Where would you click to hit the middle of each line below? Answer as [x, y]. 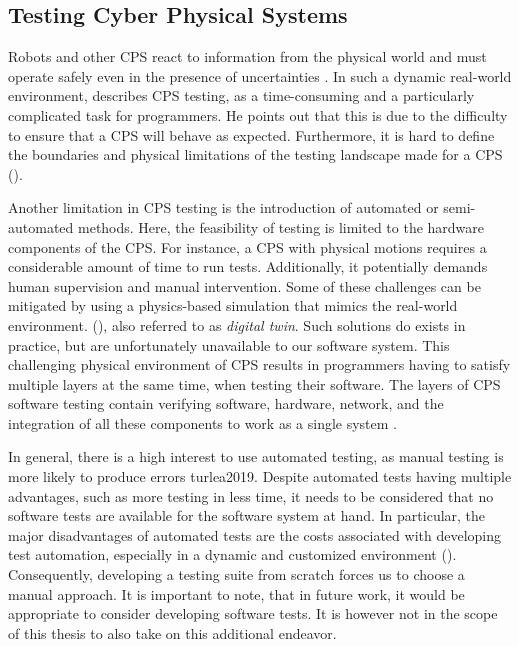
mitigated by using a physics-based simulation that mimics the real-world [233, 305]
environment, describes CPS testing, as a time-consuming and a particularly [241, 95]
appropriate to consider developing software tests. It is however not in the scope [253, 613]
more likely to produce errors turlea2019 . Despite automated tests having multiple [260, 476]
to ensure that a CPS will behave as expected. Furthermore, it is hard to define [251, 134]
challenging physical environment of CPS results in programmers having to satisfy [259, 364]
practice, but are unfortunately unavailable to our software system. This [229, 344]
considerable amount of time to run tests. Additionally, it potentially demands [248, 266]
